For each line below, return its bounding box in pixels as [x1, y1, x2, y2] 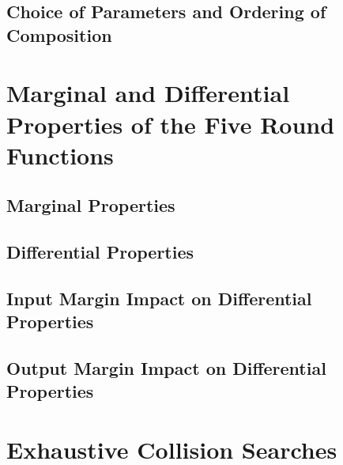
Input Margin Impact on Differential [6, 285, 312, 310]
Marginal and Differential [6, 77, 290, 109]
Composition [6, 22, 112, 47]
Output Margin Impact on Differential [6, 356, 326, 380]
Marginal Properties [6, 193, 175, 217]
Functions [6, 138, 114, 171]
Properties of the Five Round [6, 108, 335, 140]
